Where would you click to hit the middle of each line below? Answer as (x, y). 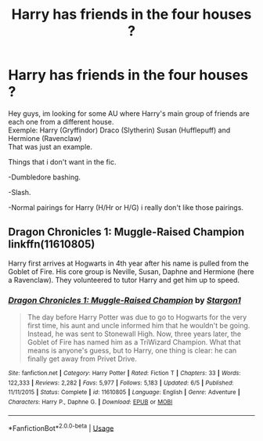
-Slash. (20, 192)
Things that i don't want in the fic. (62, 161)
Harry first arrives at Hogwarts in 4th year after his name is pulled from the (128, 263)
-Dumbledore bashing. (44, 177)
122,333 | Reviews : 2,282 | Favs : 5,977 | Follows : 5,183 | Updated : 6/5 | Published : (121, 383)
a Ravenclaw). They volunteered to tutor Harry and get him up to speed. (124, 280)
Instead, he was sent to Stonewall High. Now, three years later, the (134, 334)
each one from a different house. (61, 121)
